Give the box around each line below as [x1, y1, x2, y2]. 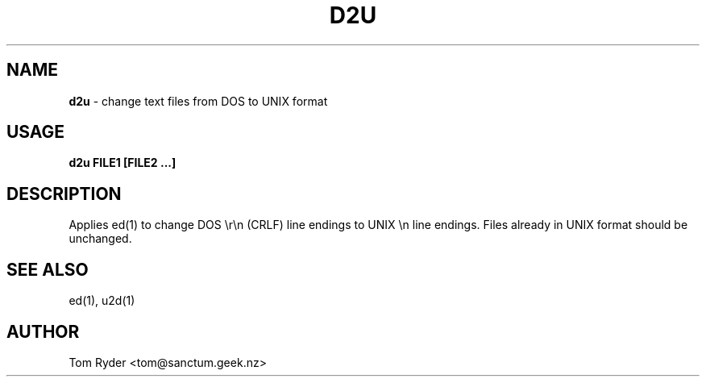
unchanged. [69, 231, 132, 246]
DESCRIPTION [6, 183, 122, 204]
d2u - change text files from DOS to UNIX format [69, 94, 328, 108]
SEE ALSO [6, 259, 89, 280]
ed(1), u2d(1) [69, 293, 135, 308]
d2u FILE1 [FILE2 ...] [69, 156, 176, 170]
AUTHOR [6, 321, 80, 342]
